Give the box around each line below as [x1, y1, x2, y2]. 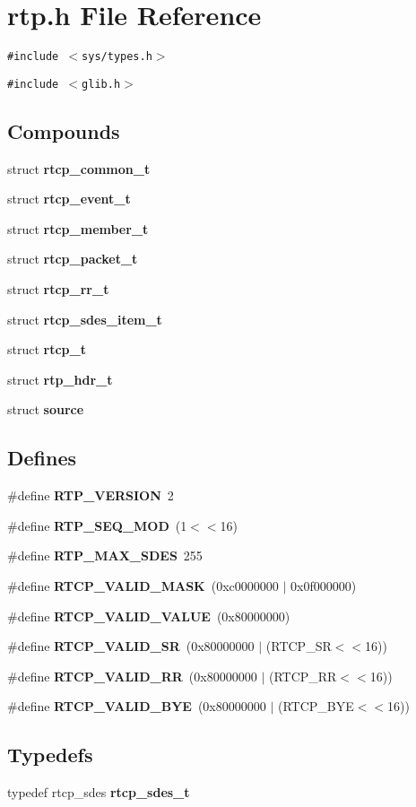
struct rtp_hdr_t [7, 369, 113, 388]
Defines [7, 444, 77, 472]
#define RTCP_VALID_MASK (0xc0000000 [7, 576, 279, 594]
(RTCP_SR [265, 637, 332, 655]
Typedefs [7, 741, 93, 768]
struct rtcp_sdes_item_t [7, 309, 162, 328]
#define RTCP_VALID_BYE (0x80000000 [7, 697, 266, 716]
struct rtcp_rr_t [7, 280, 109, 299]
